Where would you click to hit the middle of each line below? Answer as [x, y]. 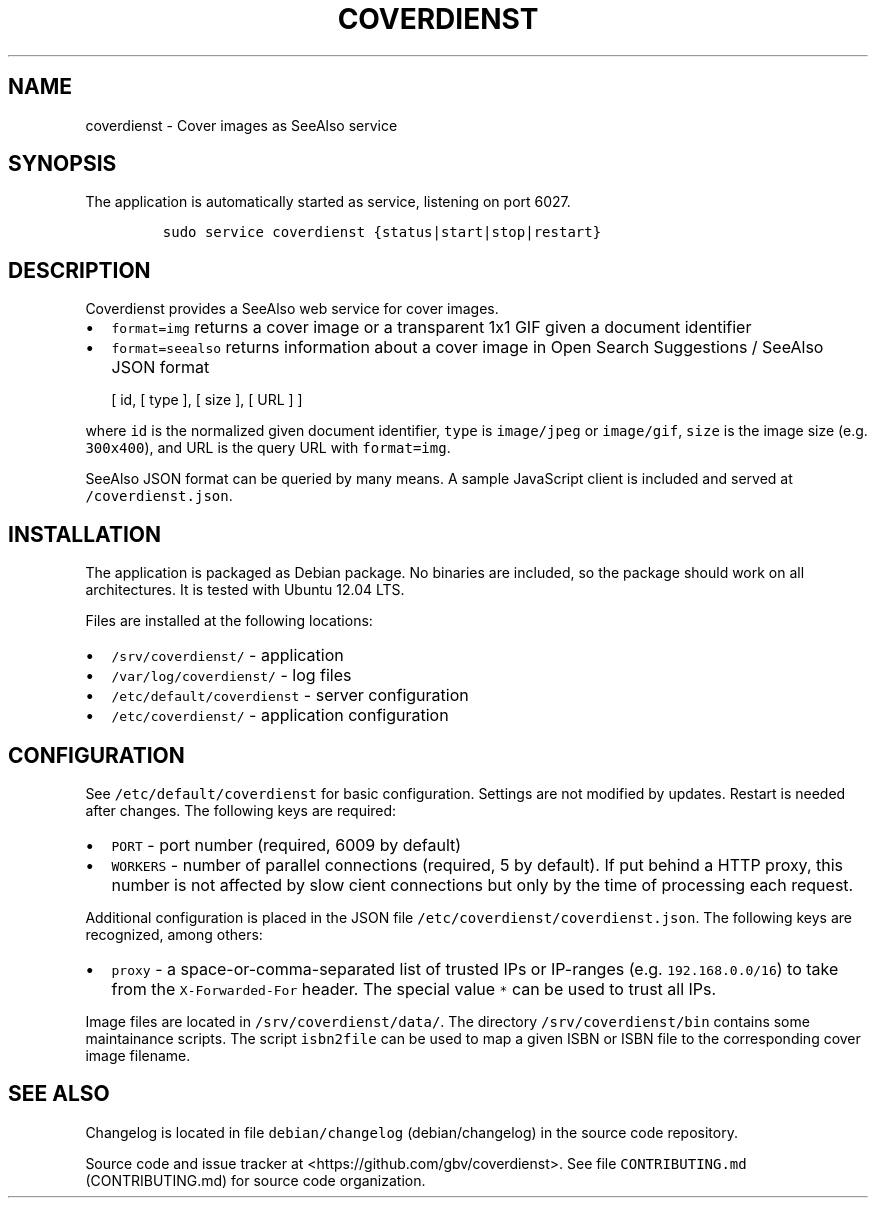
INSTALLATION [84, 534]
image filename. [138, 1055]
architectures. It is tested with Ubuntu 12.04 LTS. [245, 590]
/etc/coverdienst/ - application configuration [280, 715]
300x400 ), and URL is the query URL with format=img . [268, 448]
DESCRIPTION [79, 270]
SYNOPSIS [62, 164]
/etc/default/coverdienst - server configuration [290, 695]
